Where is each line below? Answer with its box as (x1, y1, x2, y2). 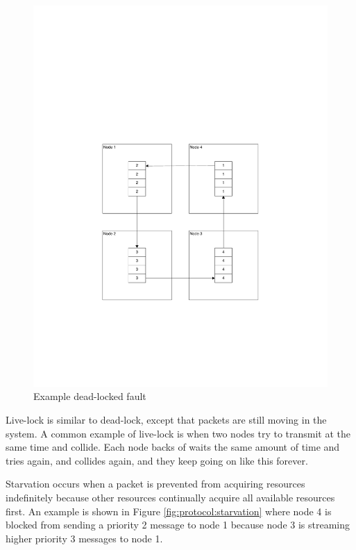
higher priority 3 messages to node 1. (6, 531, 163, 545)
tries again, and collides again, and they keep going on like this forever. (6, 453, 308, 467)
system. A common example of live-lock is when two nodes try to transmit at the (6, 426, 350, 440)
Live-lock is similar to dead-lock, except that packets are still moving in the (6, 412, 327, 427)
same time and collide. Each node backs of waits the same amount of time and (6, 440, 340, 454)
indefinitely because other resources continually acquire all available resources (6, 490, 335, 505)
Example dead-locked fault (33, 389, 146, 403)
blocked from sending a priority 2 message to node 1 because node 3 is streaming (6, 517, 350, 532)
